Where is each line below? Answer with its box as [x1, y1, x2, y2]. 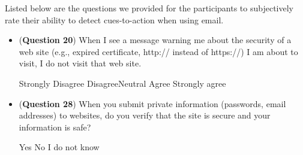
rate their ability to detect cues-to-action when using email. [5, 13, 224, 26]
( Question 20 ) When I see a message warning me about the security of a [19, 34, 292, 46]
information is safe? [19, 120, 91, 133]
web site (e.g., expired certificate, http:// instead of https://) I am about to [19, 45, 298, 57]
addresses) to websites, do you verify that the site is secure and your [19, 109, 271, 121]
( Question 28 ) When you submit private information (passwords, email [19, 97, 286, 110]
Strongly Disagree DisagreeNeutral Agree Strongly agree [19, 77, 226, 89]
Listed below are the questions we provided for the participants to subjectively [5, 2, 294, 14]
